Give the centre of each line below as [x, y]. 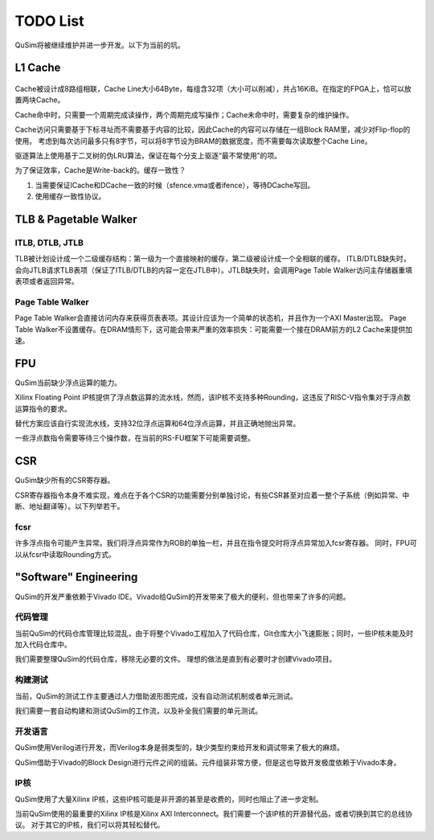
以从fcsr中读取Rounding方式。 [65, 554]
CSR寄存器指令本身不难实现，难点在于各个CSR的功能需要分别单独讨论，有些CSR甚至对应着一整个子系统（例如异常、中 [212, 495]
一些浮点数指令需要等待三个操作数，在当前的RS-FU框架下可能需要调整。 [135, 438]
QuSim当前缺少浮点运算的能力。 [68, 383]
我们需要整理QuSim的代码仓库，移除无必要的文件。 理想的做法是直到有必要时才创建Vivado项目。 [176, 659]
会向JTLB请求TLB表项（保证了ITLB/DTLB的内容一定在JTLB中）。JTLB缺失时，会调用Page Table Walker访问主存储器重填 [214, 270]
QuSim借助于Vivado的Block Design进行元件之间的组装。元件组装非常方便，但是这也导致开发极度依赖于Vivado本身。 [208, 762]
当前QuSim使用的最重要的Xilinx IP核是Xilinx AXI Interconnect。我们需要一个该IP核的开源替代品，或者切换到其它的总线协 [214, 814]
